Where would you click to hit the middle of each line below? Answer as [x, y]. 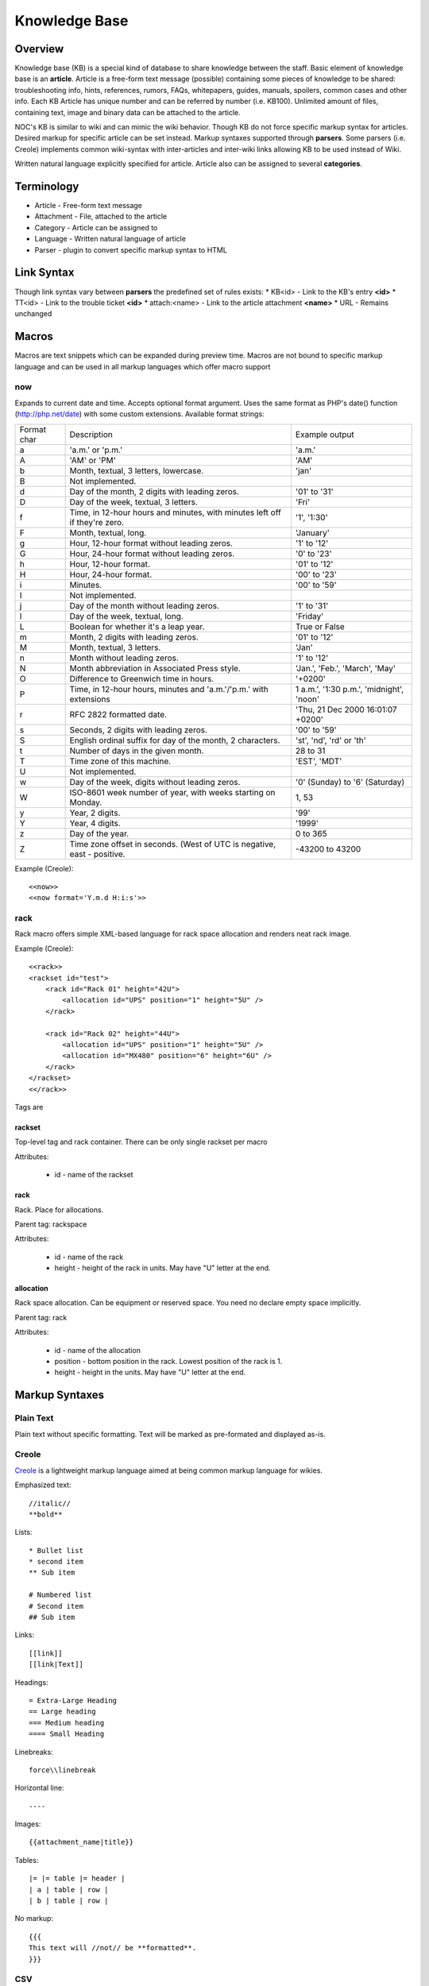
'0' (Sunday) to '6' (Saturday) [350, 782]
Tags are [29, 1107]
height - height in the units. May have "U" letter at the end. [150, 1372]
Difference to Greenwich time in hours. [142, 678]
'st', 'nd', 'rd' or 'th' [331, 740]
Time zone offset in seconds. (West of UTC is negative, [173, 844]
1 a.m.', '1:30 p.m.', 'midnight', [350, 689]
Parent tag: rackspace [51, 1224]
